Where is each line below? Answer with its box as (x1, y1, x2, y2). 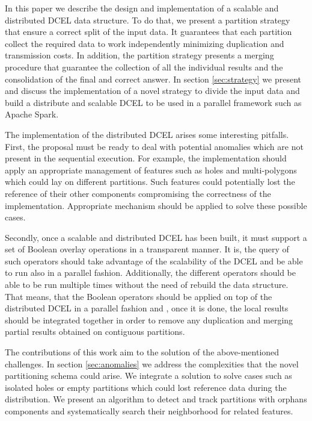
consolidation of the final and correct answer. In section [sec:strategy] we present (5, 72, 301, 85)
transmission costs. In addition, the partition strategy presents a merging (5, 49, 274, 61)
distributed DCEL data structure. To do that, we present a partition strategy (5, 13, 290, 26)
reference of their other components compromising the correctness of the (5, 187, 271, 199)
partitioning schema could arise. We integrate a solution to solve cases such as (5, 369, 292, 382)
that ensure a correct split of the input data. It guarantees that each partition (5, 25, 292, 38)
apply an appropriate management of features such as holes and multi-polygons (5, 163, 297, 176)
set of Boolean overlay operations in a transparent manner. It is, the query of (5, 243, 289, 255)
